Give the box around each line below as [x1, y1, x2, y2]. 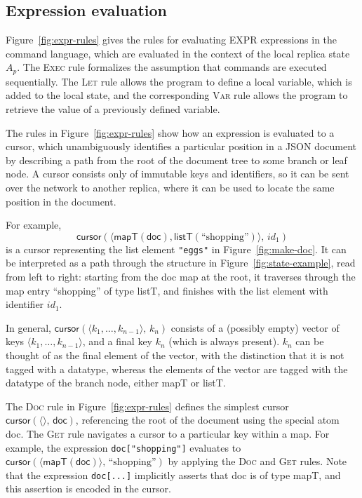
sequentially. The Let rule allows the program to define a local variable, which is [6, 74, 352, 88]
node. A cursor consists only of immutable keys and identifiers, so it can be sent [6, 166, 349, 181]
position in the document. [6, 194, 116, 208]
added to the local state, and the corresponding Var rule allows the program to [6, 88, 348, 102]
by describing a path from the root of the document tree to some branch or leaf [6, 152, 347, 167]
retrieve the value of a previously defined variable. [6, 102, 220, 116]
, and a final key [82, 334, 152, 349]
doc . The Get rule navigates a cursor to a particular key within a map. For [6, 426, 330, 440]
